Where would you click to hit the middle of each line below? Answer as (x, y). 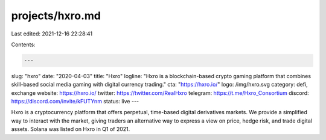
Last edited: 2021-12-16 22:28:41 (52, 34)
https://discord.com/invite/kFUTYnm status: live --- (75, 102)
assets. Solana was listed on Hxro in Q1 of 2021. (71, 129)
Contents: (23, 44)
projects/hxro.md (56, 16)
